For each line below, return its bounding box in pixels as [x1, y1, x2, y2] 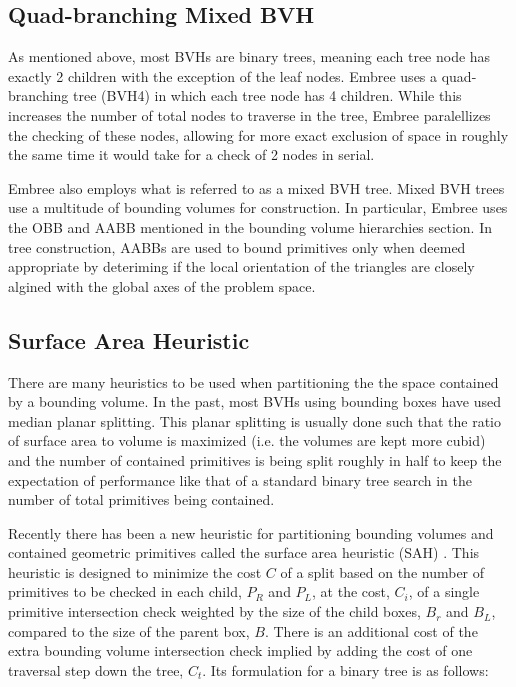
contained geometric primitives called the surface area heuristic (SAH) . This [8, 542, 480, 563]
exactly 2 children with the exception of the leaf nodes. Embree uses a [8, 65, 438, 86]
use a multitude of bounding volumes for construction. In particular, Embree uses [8, 197, 508, 218]
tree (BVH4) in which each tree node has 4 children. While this [73, 85, 462, 106]
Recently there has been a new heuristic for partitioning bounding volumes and [8, 522, 494, 543]
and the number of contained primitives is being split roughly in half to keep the [8, 449, 502, 470]
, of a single [408, 581, 480, 602]
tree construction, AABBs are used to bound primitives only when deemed [8, 236, 466, 257]
